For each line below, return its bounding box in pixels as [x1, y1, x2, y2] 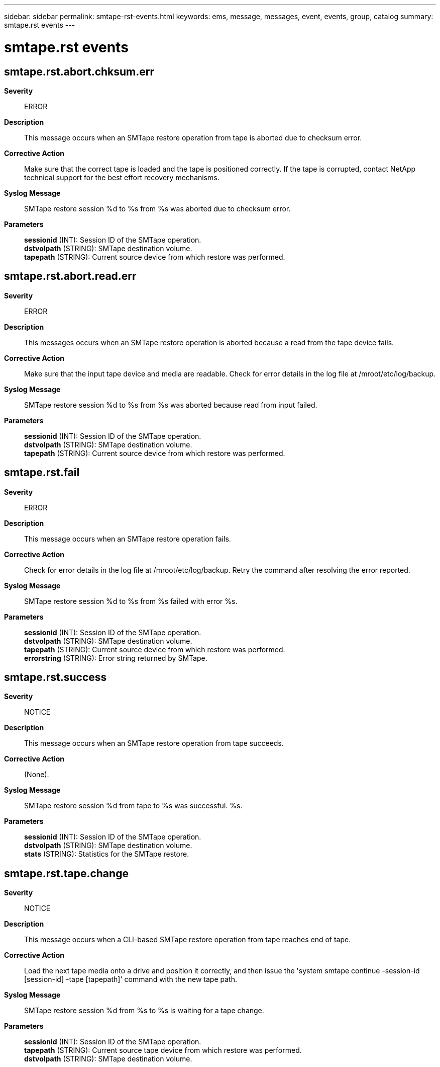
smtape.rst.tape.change [4, 867, 129, 880]
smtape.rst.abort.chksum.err [4, 65, 155, 78]
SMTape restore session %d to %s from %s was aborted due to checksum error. [24, 204, 291, 213]
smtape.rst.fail [4, 466, 80, 479]
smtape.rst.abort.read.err [4, 270, 137, 283]
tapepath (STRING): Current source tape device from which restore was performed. [24, 1046, 302, 1055]
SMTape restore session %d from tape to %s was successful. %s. [24, 801, 243, 810]
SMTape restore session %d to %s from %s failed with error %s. [24, 596, 238, 605]
